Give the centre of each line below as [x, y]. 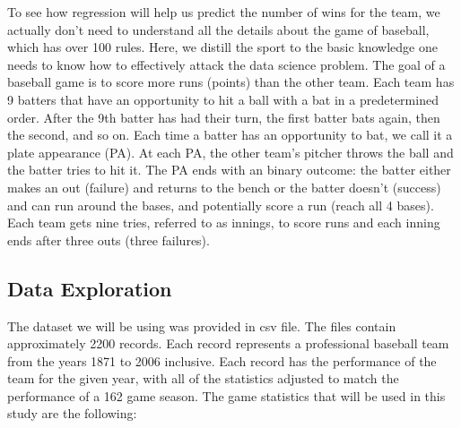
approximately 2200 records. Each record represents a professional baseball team [228, 343]
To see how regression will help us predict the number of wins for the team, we [224, 12]
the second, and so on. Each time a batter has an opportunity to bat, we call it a [230, 135]
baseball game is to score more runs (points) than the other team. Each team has [231, 82]
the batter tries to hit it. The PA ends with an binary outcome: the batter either [229, 170]
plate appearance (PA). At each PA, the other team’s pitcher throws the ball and [230, 152]
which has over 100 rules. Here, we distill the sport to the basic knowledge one [222, 47]
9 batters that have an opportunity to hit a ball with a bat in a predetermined [223, 99]
